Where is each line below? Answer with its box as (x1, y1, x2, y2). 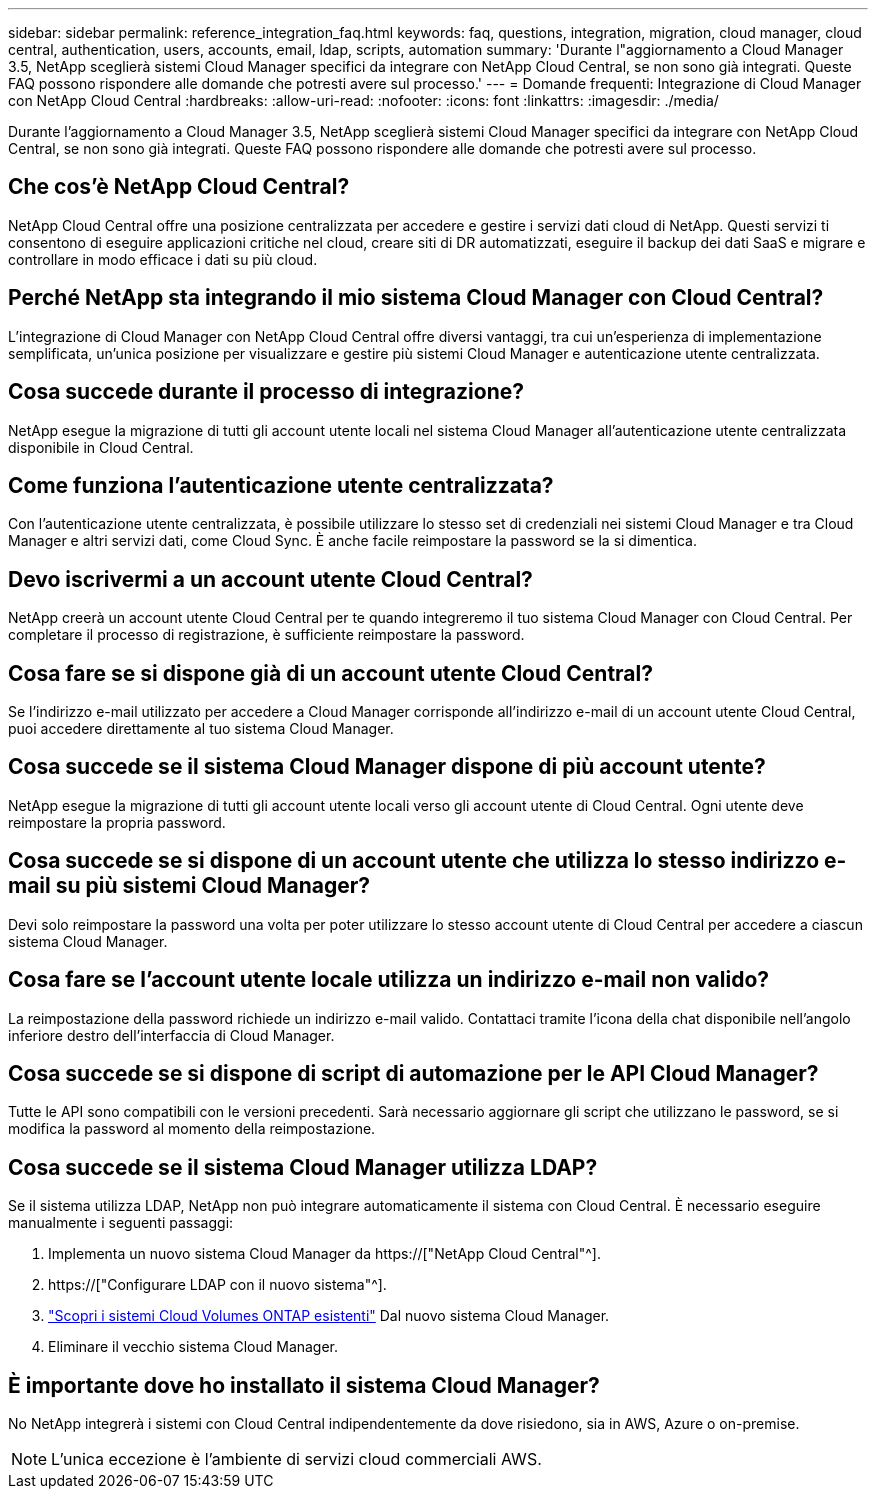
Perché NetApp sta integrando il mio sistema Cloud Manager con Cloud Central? (8, 285, 824, 311)
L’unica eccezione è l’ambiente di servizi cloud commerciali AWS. (51, 1449, 542, 1470)
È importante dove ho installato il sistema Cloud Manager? (8, 1372, 600, 1398)
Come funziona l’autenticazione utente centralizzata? (8, 472, 554, 498)
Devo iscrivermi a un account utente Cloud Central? (8, 566, 533, 592)
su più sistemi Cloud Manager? (55, 873, 371, 899)
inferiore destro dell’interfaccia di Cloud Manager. (8, 1026, 335, 1044)
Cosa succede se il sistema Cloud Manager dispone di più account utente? (8, 754, 766, 780)
